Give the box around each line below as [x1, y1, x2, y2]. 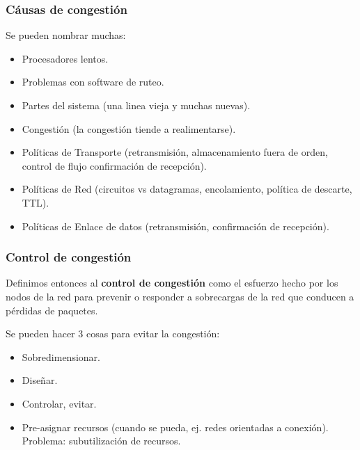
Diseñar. [22, 373, 58, 387]
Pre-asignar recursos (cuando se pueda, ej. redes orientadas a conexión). [22, 419, 329, 434]
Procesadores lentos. [22, 51, 109, 65]
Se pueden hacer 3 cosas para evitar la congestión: [6, 326, 220, 341]
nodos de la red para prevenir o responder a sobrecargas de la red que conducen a [6, 289, 354, 303]
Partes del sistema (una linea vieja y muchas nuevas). [22, 98, 251, 112]
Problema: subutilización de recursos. [22, 433, 181, 448]
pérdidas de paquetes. [6, 303, 98, 317]
